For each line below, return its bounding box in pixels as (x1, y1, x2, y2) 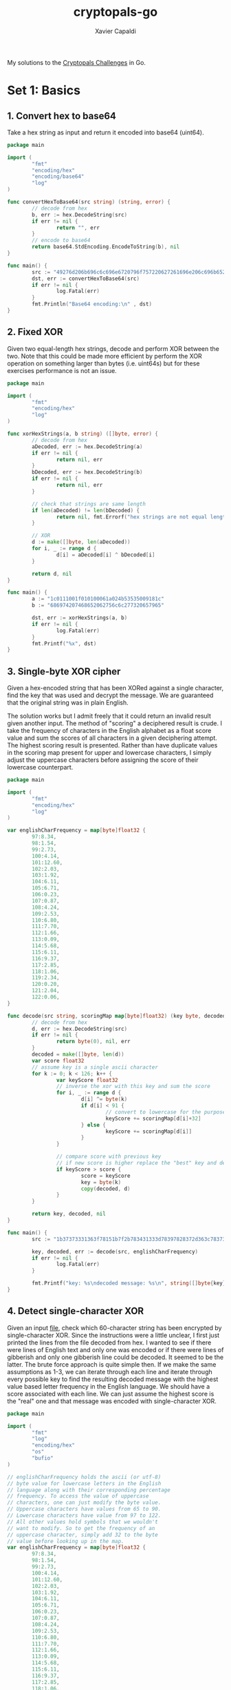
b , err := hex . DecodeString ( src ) (32, 211, 128, 218)
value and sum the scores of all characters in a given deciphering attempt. (7, 734, 218, 742)
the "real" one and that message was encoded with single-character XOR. (7, 1397, 217, 1405)
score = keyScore (80, 1172, 131, 1179)
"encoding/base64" (32, 173, 85, 180)
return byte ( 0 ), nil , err (56, 1038, 131, 1045)
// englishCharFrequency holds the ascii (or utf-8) (7, 1473, 162, 1480)
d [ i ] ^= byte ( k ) (80, 1096, 128, 1103)
